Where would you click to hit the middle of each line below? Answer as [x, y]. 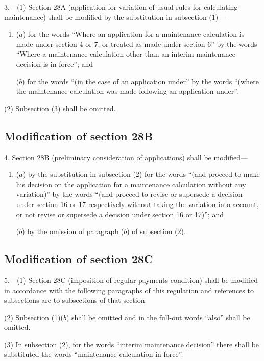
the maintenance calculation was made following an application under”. [127, 91]
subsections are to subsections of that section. [76, 300]
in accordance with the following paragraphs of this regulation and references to [129, 290]
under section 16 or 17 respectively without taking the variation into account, [137, 204]
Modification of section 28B [79, 135]
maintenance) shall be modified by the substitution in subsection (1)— [115, 17]
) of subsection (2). [156, 231]
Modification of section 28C [79, 259]
